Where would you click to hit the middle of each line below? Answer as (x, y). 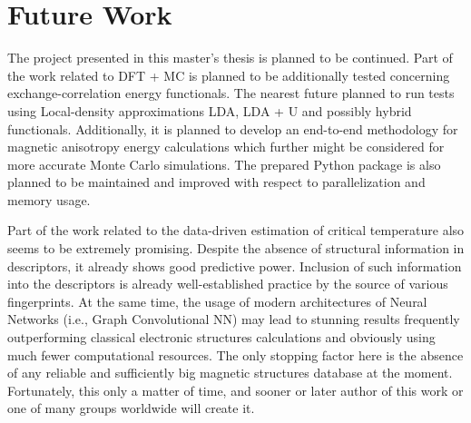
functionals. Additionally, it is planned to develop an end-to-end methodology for (233, 128)
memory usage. (49, 199)
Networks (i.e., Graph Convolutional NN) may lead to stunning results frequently (234, 319)
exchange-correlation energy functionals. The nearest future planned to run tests (231, 93)
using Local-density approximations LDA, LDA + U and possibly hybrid (210, 110)
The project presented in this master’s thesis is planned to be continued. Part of (230, 58)
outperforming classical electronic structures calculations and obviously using (221, 337)
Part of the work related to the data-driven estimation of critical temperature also (236, 230)
